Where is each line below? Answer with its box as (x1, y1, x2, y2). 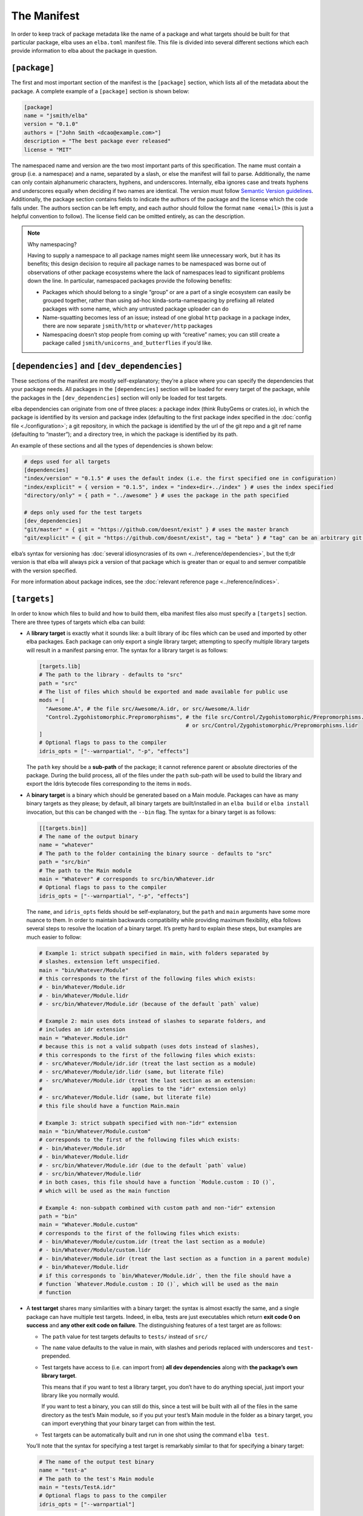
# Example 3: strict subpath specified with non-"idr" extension (39, 1119, 237, 1126)
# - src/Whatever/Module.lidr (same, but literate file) (39, 1094, 212, 1101)
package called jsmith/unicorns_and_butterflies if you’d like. (42, 339, 213, 346)
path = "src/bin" (39, 859, 91, 865)
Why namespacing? (27, 240, 77, 248)
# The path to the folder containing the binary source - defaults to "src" (39, 850, 272, 857)
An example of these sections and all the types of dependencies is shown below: (11, 441, 214, 449)
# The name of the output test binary (39, 1458, 154, 1465)
